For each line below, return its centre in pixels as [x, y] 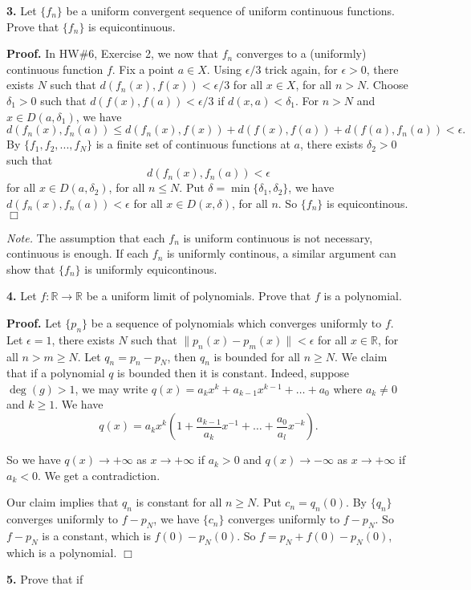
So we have [34, 460]
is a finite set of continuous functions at [193, 144]
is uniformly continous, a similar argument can [281, 253]
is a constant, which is [96, 535]
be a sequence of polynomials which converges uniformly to [236, 322]
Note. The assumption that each [86, 237]
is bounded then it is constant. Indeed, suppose [233, 373]
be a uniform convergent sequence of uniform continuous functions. [230, 10]
